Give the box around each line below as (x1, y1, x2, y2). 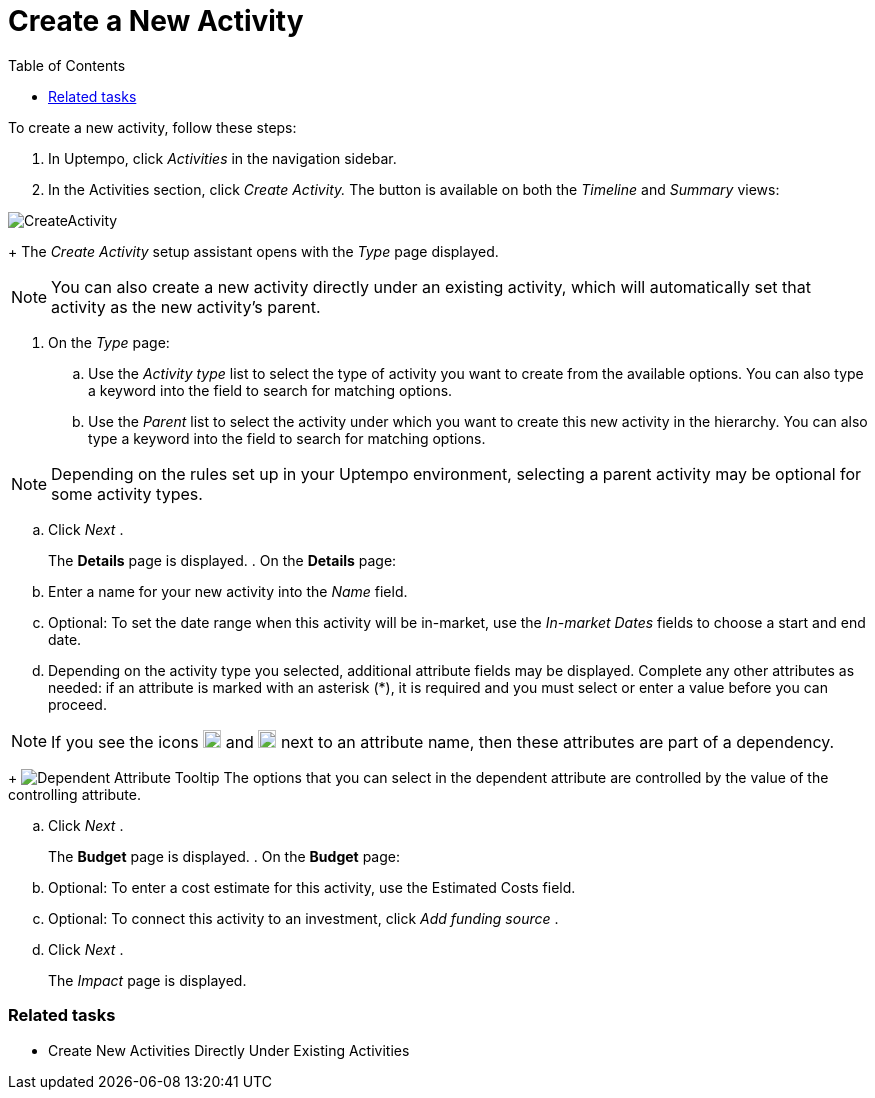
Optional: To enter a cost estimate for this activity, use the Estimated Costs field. (48, 878, 576, 896)
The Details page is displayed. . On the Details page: (48, 551, 397, 569)
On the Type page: (48, 333, 170, 351)
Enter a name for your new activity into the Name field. (48, 582, 408, 600)
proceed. (48, 695, 107, 713)
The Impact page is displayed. (48, 971, 247, 989)
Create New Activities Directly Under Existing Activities (48, 1041, 410, 1059)
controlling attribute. (8, 785, 141, 803)
